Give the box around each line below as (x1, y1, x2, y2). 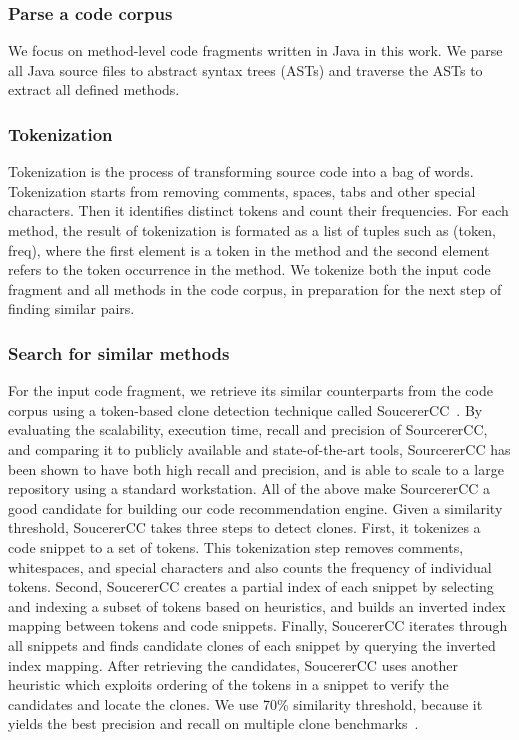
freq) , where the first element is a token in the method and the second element (8, 239, 490, 260)
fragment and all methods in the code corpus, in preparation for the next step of (8, 278, 502, 299)
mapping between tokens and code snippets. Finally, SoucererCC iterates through (8, 615, 508, 636)
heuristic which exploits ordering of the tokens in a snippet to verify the (8, 674, 449, 695)
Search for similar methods (8, 340, 230, 365)
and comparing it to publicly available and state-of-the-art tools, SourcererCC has (8, 438, 511, 459)
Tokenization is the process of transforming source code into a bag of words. (8, 161, 474, 182)
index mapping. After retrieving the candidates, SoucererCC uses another (8, 654, 459, 675)
